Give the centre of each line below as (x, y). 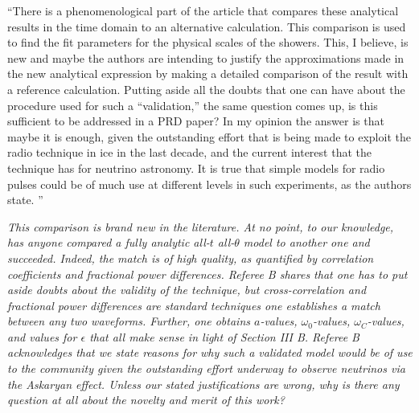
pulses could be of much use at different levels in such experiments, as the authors (209, 184)
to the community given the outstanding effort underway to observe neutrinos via (206, 368)
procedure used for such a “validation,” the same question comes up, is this (193, 105)
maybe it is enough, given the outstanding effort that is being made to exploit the (209, 136)
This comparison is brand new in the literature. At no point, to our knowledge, (201, 226)
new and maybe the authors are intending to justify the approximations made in (206, 57)
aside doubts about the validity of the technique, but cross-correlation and (187, 290)
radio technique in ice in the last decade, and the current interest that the (189, 152)
